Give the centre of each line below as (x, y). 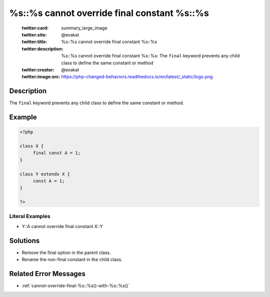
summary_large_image (84, 28)
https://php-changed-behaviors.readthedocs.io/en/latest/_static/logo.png (137, 77)
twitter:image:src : (41, 77)
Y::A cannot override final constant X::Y (62, 226)
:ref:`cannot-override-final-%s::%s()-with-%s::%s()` (76, 286)
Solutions (24, 240)
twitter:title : (34, 42)
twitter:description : (42, 49)
